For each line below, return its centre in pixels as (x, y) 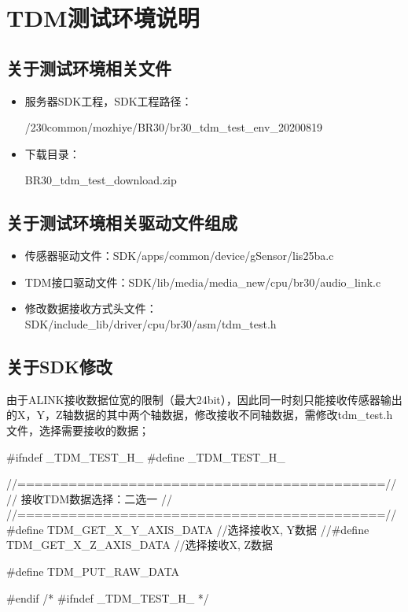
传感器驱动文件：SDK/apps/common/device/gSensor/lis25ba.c (179, 256)
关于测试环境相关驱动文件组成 (122, 223)
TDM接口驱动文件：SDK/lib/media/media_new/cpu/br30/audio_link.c (203, 282)
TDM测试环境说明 (103, 18)
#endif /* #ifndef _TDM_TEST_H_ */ (108, 597)
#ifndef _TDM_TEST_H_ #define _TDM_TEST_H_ (146, 456)
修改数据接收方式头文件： (91, 308)
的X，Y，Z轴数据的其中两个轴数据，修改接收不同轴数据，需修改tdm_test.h (200, 415)
